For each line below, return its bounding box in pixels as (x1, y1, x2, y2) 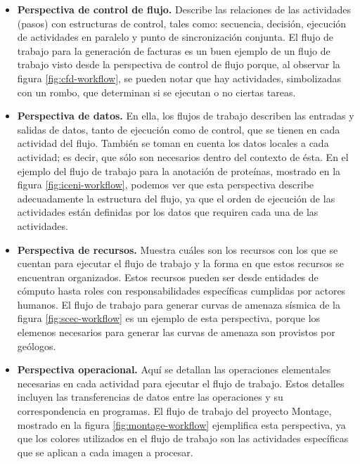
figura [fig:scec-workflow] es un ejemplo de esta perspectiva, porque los (17, 311, 321, 326)
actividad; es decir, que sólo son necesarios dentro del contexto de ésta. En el (17, 149, 349, 164)
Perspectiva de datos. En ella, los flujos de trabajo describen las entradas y (17, 108, 354, 123)
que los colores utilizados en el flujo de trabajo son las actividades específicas (17, 431, 349, 446)
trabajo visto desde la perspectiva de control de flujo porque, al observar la (17, 57, 340, 72)
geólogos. (17, 338, 56, 353)
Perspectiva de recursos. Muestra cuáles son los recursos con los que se (17, 242, 338, 257)
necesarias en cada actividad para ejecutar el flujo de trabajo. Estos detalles (17, 375, 345, 390)
